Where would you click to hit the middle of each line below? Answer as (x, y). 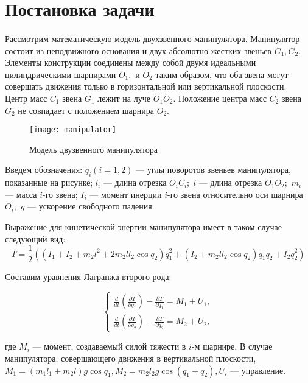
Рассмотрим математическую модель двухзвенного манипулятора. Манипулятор (152, 38)
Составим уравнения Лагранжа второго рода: (88, 277)
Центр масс (26, 98)
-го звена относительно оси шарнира (235, 194)
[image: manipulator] (73, 130)
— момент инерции (126, 194)
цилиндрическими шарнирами (61, 74)
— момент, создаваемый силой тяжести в (109, 346)
